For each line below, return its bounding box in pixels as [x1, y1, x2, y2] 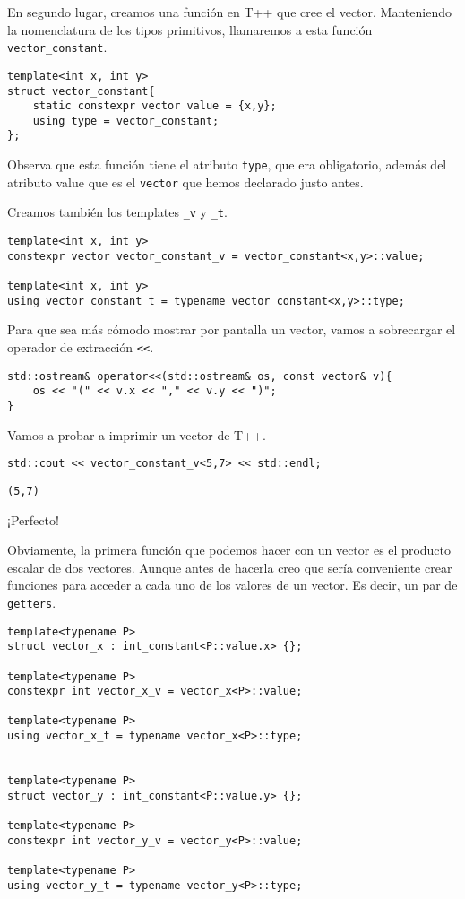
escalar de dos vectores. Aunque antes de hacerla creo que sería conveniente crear [7, 558, 452, 576]
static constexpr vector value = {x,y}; [32, 99, 277, 113]
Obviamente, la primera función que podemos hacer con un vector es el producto [7, 540, 452, 559]
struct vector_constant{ [7, 84, 155, 98]
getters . [7, 592, 56, 611]
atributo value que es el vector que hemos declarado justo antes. [7, 172, 364, 191]
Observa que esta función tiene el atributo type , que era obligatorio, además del [7, 155, 447, 174]
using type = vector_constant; [32, 114, 220, 127]
